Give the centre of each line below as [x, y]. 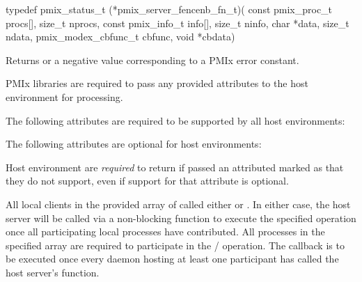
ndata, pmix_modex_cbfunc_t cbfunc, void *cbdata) [120, 37]
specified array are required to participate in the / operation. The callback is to [175, 245]
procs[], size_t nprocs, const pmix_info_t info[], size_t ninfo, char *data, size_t [178, 23]
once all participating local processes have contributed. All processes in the [165, 232]
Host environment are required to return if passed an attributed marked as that [175, 167]
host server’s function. [53, 272]
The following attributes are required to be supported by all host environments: [175, 120]
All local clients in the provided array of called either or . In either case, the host [178, 204]
